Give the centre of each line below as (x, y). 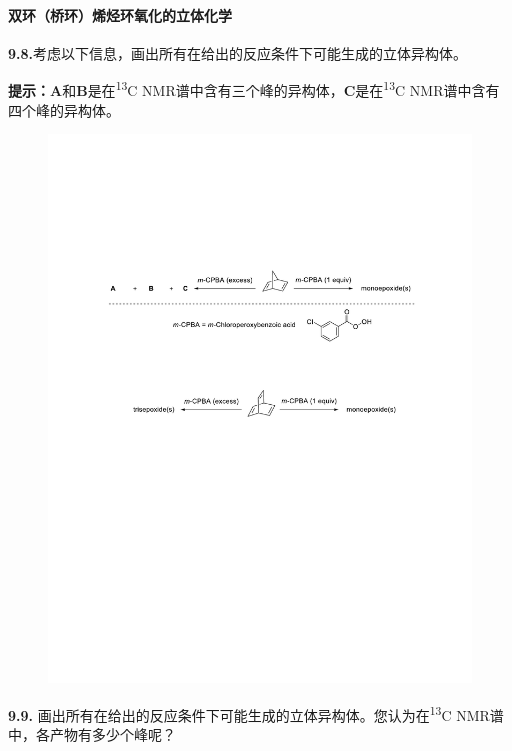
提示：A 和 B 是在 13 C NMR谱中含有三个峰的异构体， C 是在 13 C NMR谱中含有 (254, 89)
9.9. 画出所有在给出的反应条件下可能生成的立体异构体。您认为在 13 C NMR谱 (256, 713)
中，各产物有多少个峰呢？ (92, 733)
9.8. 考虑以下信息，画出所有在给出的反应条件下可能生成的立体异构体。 (238, 52)
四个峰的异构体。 (64, 109)
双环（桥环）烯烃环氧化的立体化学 (120, 14)
